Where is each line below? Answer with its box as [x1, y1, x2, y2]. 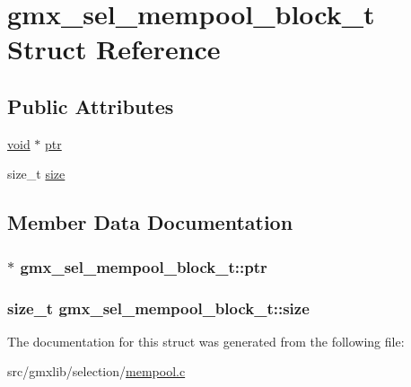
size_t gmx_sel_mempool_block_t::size [7, 296, 310, 319]
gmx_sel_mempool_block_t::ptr [20, 255, 267, 277]
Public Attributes [7, 92, 174, 119]
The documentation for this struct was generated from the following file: [7, 331, 405, 350]
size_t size [7, 164, 66, 183]
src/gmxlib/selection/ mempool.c [7, 362, 186, 381]
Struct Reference [7, 31, 221, 67]
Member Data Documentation [7, 208, 293, 236]
